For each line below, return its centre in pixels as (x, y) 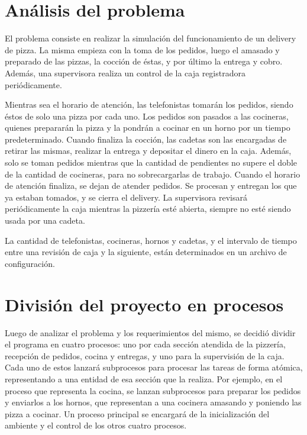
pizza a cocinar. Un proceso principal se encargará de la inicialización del (137, 413)
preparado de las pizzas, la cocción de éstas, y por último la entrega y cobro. (144, 61)
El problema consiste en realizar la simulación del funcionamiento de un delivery (151, 38)
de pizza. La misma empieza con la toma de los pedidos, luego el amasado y (142, 49)
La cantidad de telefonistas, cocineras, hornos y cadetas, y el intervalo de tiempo (151, 240)
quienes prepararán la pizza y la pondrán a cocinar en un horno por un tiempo (148, 128)
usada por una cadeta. (45, 220)
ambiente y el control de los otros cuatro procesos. (96, 425)
